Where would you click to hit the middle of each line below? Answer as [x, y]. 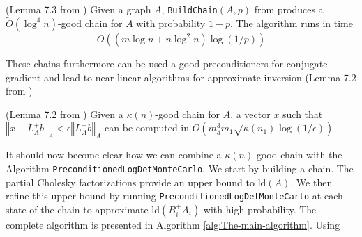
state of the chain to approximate [77, 209]
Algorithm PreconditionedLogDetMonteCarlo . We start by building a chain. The [180, 168]
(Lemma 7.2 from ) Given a [65, 114]
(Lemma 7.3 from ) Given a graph [78, 9]
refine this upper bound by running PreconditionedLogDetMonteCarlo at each [174, 196]
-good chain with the [298, 155]
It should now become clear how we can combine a [114, 155]
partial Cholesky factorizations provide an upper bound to [130, 182]
